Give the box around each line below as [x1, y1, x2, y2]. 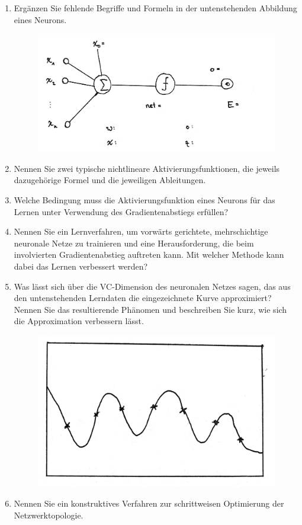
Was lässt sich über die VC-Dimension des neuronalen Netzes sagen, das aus [14, 280, 291, 292]
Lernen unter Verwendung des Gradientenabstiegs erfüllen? [14, 205, 229, 217]
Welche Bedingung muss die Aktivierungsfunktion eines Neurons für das [14, 194, 275, 206]
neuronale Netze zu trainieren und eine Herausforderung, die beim [14, 236, 254, 249]
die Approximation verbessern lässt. [14, 315, 144, 327]
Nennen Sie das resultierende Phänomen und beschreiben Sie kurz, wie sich [14, 303, 287, 315]
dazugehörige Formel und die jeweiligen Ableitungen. [14, 174, 206, 186]
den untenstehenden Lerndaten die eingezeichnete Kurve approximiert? [14, 292, 272, 304]
